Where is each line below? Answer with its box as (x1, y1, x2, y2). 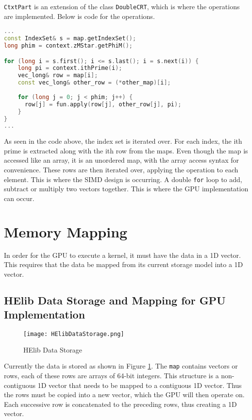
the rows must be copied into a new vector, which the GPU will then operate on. (4, 389, 245, 400)
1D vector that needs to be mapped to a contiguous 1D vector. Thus (37, 380, 242, 390)
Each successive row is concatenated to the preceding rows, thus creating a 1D (4, 399, 237, 409)
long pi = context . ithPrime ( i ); (17, 65, 122, 72)
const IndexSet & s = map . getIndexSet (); (4, 35, 136, 42)
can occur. (4, 193, 34, 203)
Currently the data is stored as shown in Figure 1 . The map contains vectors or (4, 361, 238, 371)
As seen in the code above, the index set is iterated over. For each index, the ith (4, 136, 242, 146)
